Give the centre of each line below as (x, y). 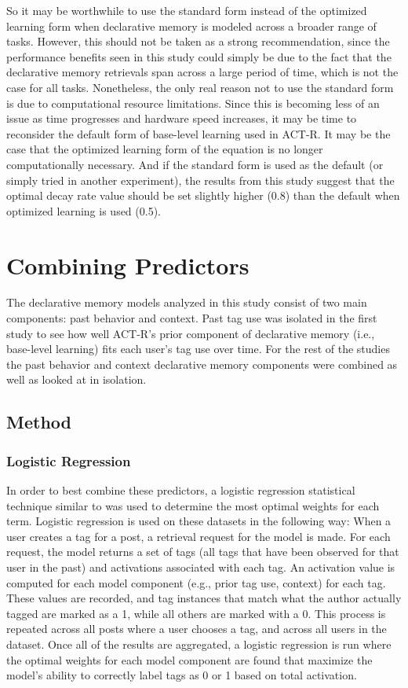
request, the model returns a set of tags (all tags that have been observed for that (203, 552)
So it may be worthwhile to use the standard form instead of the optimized (187, 10)
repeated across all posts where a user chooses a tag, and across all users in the (197, 629)
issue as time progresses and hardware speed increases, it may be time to (182, 118)
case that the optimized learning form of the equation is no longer (165, 149)
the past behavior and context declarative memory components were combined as (202, 364)
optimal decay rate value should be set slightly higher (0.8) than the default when (203, 195)
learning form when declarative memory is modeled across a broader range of (191, 26)
